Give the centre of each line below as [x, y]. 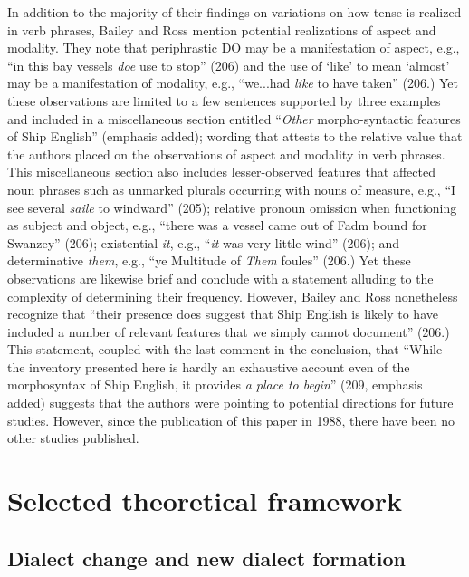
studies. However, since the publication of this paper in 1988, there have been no [231, 420]
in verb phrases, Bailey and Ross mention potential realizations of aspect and [222, 29]
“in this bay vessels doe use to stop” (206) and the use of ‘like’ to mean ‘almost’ [229, 65]
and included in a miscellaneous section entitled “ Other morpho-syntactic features [234, 118]
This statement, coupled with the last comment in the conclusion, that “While [225, 349]
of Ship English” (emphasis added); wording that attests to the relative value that [235, 136]
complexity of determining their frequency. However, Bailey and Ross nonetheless [233, 296]
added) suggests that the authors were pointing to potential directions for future [230, 403]
